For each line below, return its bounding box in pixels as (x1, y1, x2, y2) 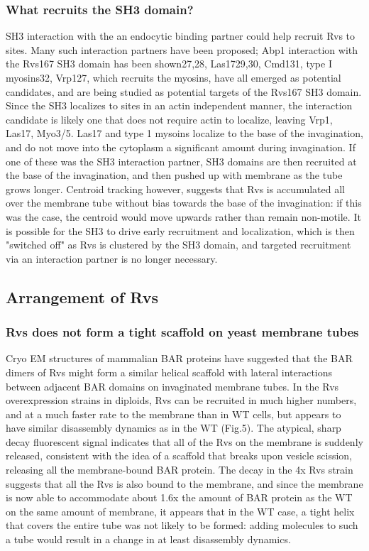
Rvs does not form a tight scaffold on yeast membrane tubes (6, 323, 359, 341)
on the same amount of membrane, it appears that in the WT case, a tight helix (6, 503, 355, 518)
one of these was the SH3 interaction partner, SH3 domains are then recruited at (6, 153, 357, 168)
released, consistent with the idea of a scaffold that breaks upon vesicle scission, (6, 448, 352, 463)
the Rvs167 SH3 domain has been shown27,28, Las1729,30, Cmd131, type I (6, 56, 332, 71)
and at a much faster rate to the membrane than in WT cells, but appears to (6, 406, 341, 421)
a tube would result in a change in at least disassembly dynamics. (6, 532, 291, 547)
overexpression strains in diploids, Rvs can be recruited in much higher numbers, (6, 393, 357, 408)
